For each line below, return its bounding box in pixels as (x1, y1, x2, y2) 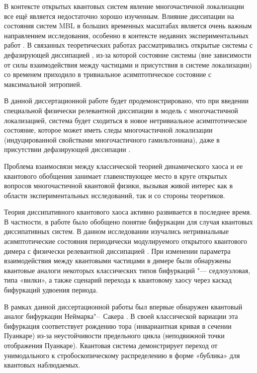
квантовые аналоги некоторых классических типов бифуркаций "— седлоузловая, (4, 265, 251, 275)
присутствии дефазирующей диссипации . (4, 144, 131, 154)
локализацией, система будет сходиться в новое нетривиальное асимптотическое (4, 115, 247, 125)
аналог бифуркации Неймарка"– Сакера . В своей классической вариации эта (4, 311, 238, 321)
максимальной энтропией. (4, 78, 82, 89)
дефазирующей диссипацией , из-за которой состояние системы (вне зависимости (4, 49, 252, 60)
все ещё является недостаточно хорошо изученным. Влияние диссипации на (4, 10, 234, 21)
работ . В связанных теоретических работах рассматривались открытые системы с (4, 40, 253, 50)
